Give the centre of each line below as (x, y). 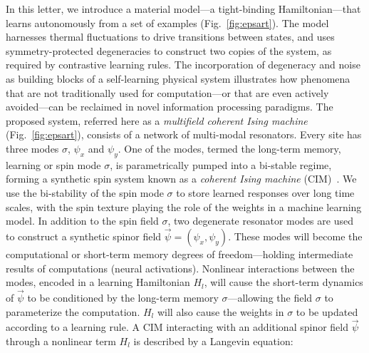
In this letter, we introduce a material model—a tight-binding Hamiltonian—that (183, 9)
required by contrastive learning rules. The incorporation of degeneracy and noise (183, 65)
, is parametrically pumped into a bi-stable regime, (221, 164)
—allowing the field (270, 297)
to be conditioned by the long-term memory (123, 297)
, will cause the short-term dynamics (284, 282)
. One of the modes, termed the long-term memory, (229, 148)
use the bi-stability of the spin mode (85, 192)
